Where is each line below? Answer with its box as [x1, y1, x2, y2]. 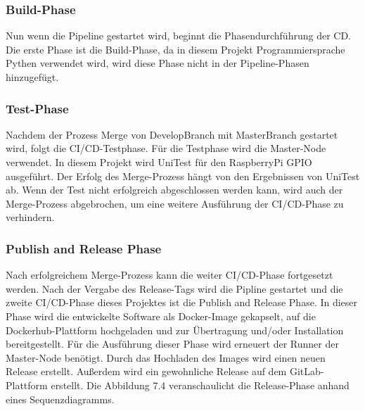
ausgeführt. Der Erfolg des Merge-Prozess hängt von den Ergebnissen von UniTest [6, 168, 360, 183]
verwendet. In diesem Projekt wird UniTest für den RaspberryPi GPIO [6, 155, 312, 169]
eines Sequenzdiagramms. [6, 391, 115, 406]
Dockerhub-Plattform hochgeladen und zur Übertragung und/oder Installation [6, 322, 344, 337]
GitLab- [289, 364, 324, 379]
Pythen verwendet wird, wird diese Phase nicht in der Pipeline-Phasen [6, 56, 309, 70]
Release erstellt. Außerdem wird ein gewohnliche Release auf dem [6, 364, 287, 379]
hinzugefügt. [6, 70, 59, 84]
